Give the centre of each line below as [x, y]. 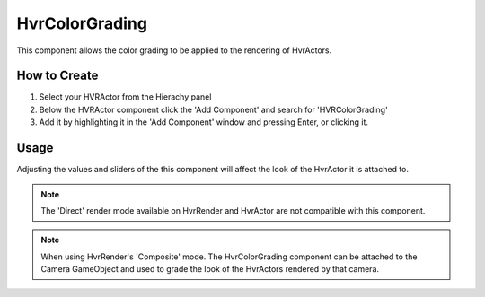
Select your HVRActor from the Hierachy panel [125, 97]
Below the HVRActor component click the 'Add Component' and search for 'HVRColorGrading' [213, 109]
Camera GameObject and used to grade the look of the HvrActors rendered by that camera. [210, 269]
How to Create [57, 76]
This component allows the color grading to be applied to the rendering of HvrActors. [174, 50]
